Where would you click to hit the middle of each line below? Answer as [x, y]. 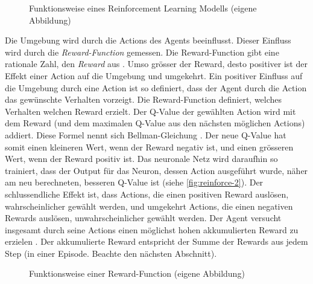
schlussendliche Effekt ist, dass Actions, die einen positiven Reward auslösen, [147, 194]
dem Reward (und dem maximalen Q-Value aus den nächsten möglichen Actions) [155, 123]
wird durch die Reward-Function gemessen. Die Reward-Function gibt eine [142, 52]
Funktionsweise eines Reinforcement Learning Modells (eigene [143, 8]
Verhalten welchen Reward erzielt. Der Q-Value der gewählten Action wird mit [150, 111]
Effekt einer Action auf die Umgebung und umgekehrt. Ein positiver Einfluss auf [154, 75]
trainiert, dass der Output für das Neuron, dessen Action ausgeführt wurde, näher [156, 170]
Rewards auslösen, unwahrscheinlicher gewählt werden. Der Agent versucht [143, 218]
